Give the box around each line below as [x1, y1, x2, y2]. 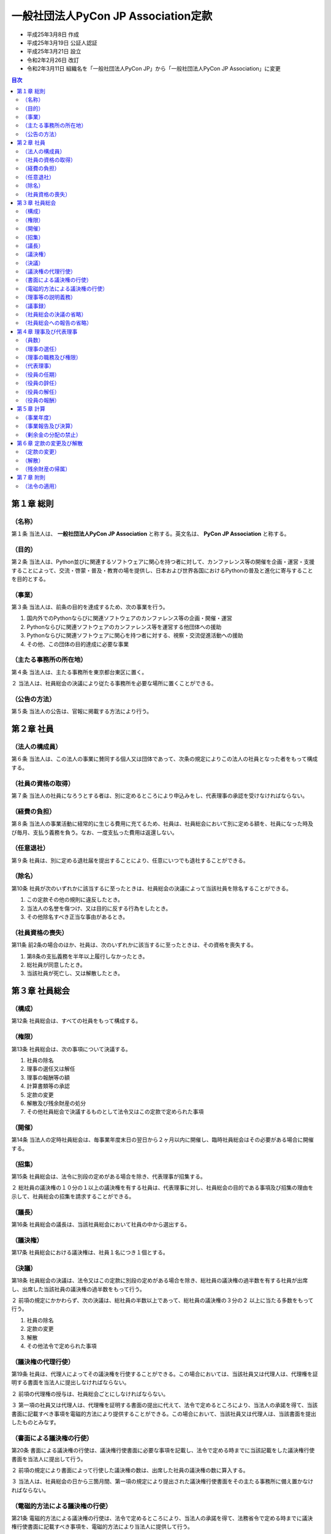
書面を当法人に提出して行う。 [11, 1455, 86, 1463]
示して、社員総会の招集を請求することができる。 [11, 1192, 135, 1200]
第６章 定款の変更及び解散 [17, 439, 83, 447]
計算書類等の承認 [26, 1082, 70, 1090]
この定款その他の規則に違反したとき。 [26, 896, 124, 903]
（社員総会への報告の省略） [22, 319, 92, 326]
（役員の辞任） [22, 379, 60, 387]
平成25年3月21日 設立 [26, 48, 82, 55]
